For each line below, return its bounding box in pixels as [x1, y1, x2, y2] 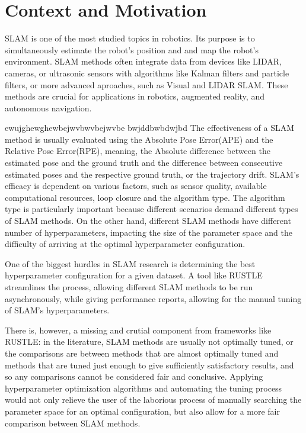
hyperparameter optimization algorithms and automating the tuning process [5, 381, 282, 394]
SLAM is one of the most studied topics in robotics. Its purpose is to [5, 32, 255, 44]
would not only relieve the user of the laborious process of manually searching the [5, 393, 302, 406]
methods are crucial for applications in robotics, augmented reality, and [5, 90, 264, 102]
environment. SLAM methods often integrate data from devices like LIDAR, [5, 55, 282, 68]
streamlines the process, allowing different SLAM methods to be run [5, 281, 253, 293]
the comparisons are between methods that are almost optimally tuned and [5, 347, 279, 359]
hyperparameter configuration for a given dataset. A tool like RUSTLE [5, 269, 263, 281]
